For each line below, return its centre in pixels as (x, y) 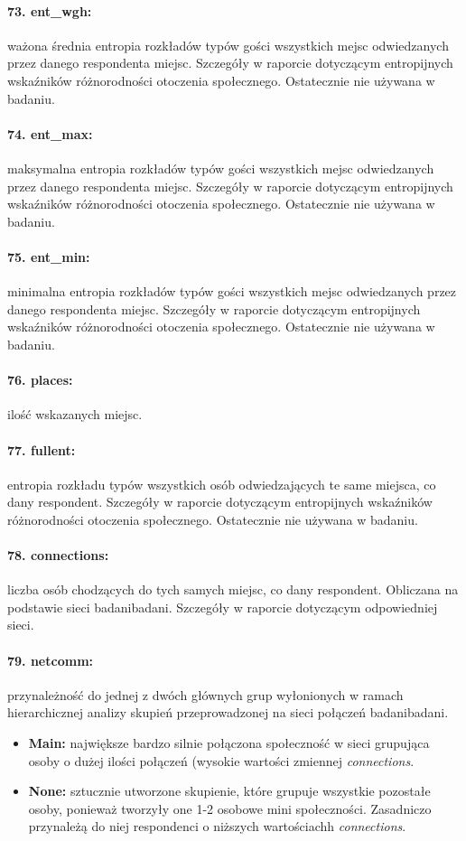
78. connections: (58, 555)
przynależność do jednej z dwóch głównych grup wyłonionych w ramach (205, 694)
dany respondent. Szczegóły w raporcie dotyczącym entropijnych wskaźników (220, 502)
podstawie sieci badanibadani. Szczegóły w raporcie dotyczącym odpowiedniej (223, 607)
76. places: (40, 380)
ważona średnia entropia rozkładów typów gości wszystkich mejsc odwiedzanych (228, 45)
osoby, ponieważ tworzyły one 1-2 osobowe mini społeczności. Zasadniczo (230, 808)
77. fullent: (42, 449)
